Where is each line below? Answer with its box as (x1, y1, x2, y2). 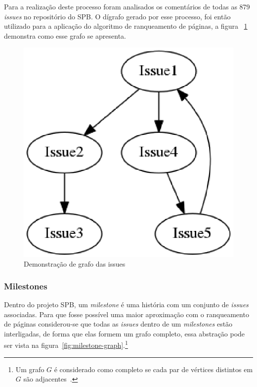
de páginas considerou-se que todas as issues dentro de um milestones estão (4, 319, 233, 329)
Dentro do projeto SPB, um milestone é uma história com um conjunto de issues (4, 299, 249, 309)
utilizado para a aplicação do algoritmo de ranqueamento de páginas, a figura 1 (4, 21, 248, 31)
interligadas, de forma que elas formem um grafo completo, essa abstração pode (4, 328, 245, 338)
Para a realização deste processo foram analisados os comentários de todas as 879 (4, 1, 250, 11)
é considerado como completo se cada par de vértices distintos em (54, 364, 253, 374)
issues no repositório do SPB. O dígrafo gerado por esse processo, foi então (4, 11, 231, 21)
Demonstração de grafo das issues (24, 259, 126, 269)
